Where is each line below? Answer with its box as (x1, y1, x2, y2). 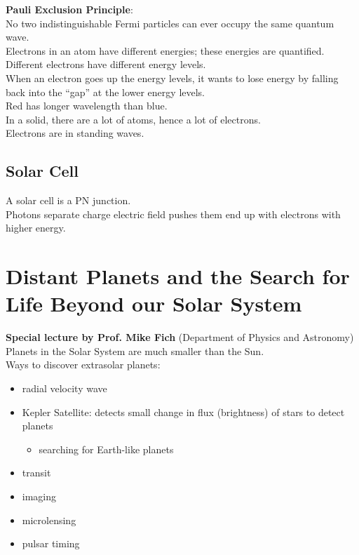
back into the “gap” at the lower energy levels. (6, 84, 205, 99)
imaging (22, 488, 57, 503)
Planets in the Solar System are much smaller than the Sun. (6, 343, 264, 358)
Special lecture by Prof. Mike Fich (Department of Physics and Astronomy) (6, 330, 354, 345)
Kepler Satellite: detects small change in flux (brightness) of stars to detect (22, 404, 345, 419)
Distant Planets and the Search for (6, 262, 350, 290)
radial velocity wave (22, 381, 107, 396)
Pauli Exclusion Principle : (6, 2, 133, 16)
